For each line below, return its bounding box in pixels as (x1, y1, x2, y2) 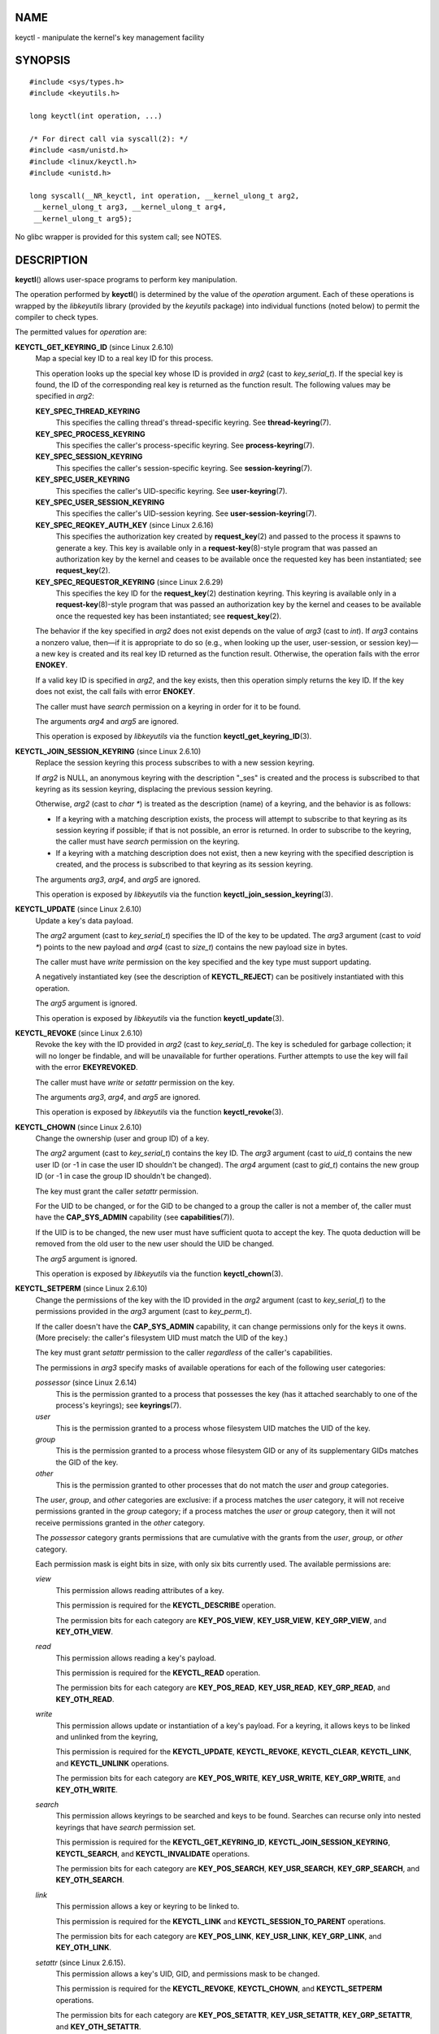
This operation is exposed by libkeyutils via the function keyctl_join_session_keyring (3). (35, 889, 333, 899)
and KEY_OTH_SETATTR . (55, 2022, 141, 2032)
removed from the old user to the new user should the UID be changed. (35, 1239, 275, 1249)
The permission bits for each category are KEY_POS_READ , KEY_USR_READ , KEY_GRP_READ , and (55, 1683, 390, 1692)
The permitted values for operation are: (15, 327, 147, 337)
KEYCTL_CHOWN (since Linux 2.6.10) (15, 1122, 142, 1132)
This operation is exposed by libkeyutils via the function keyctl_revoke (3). (35, 1107, 284, 1117)
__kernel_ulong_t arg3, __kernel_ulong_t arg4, (33, 203, 227, 212)
